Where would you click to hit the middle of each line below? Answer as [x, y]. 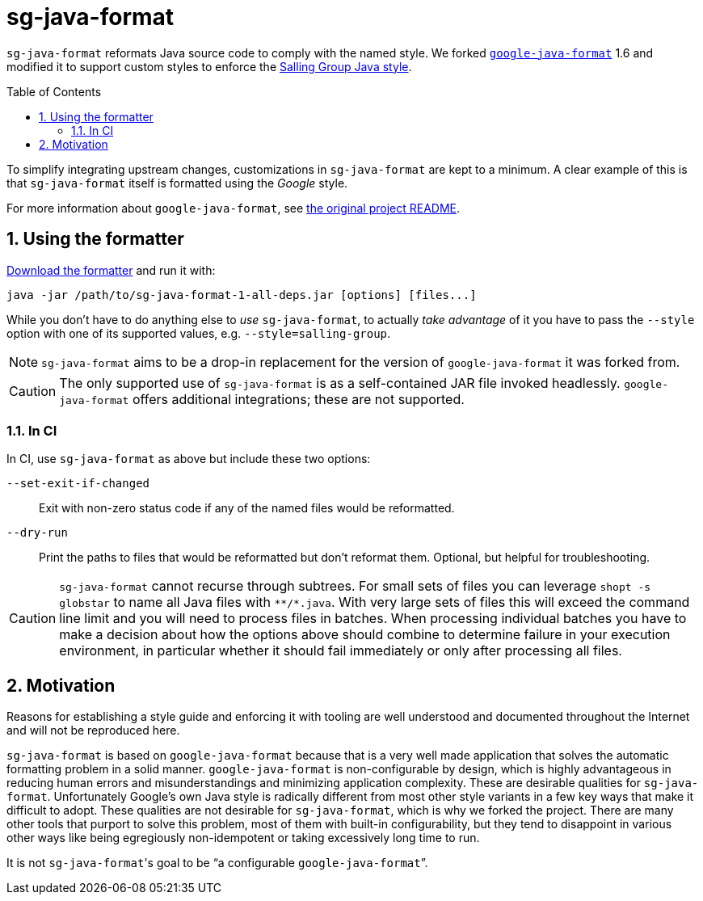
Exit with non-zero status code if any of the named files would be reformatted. [247, 508]
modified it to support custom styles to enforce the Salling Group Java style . [209, 66]
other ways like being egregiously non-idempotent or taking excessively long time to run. [243, 838]
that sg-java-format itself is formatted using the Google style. [177, 183]
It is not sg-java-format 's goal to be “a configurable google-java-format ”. [217, 863]
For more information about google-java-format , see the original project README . [234, 208]
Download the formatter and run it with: [111, 270]
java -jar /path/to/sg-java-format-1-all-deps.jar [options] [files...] [242, 295]
